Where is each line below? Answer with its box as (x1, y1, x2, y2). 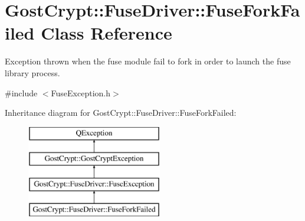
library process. (5, 66, 60, 79)
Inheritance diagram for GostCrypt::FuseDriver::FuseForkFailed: (5, 106, 237, 119)
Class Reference (41, 21, 172, 45)
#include (5, 86, 38, 99)
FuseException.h (51, 86, 110, 99)
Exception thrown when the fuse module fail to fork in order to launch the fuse (5, 55, 291, 67)
